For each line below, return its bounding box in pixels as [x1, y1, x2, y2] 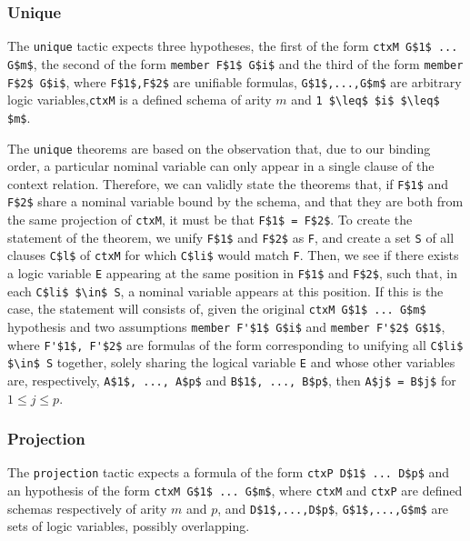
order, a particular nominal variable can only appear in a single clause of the [7, 156, 435, 175]
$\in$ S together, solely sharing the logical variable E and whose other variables [7, 353, 455, 372]
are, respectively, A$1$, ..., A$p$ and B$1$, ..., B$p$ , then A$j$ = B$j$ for [7, 370, 456, 389]
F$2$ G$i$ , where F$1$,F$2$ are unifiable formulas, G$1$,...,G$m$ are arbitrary [7, 72, 462, 91]
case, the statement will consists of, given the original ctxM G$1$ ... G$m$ [7, 299, 426, 318]
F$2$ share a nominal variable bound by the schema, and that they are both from [7, 192, 464, 211]
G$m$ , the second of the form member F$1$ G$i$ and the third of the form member [7, 54, 464, 73]
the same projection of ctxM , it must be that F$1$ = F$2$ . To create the [7, 210, 413, 229]
